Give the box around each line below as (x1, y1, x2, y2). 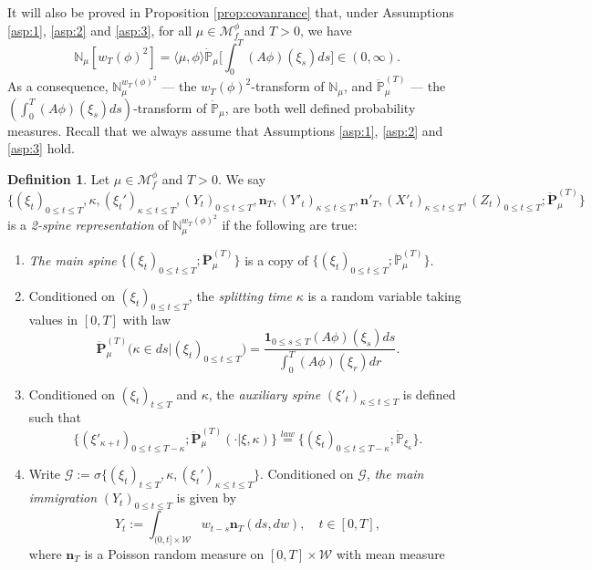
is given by (176, 488, 237, 507)
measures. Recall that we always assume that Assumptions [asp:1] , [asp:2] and (7, 120, 443, 140)
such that (28, 408, 82, 427)
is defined (402, 384, 456, 403)
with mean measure (336, 544, 445, 563)
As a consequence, (7, 77, 109, 96)
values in (28, 309, 78, 328)
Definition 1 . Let (7, 169, 110, 188)
